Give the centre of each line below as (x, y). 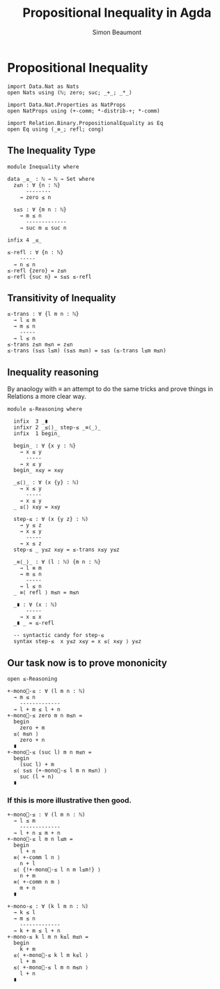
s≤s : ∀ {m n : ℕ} (40, 210)
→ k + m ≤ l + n (37, 931)
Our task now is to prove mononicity (87, 662)
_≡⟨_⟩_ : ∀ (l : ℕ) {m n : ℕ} (57, 562)
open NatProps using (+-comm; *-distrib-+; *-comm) (84, 111)
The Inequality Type (52, 151)
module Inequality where (43, 167)
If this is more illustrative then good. (70, 800)
